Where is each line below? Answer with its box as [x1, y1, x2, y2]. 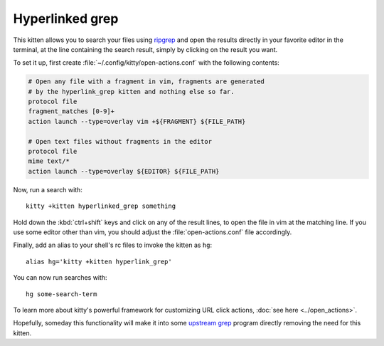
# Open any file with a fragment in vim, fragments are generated [28, 78, 265, 85]
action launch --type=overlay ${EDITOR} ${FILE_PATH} [28, 167, 220, 175]
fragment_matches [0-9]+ [28, 108, 115, 115]
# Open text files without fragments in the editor [28, 137, 213, 145]
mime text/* [28, 157, 70, 165]
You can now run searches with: [13, 273, 107, 282]
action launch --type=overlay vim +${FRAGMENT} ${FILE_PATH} [28, 117, 246, 125]
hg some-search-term [26, 290, 97, 298]
